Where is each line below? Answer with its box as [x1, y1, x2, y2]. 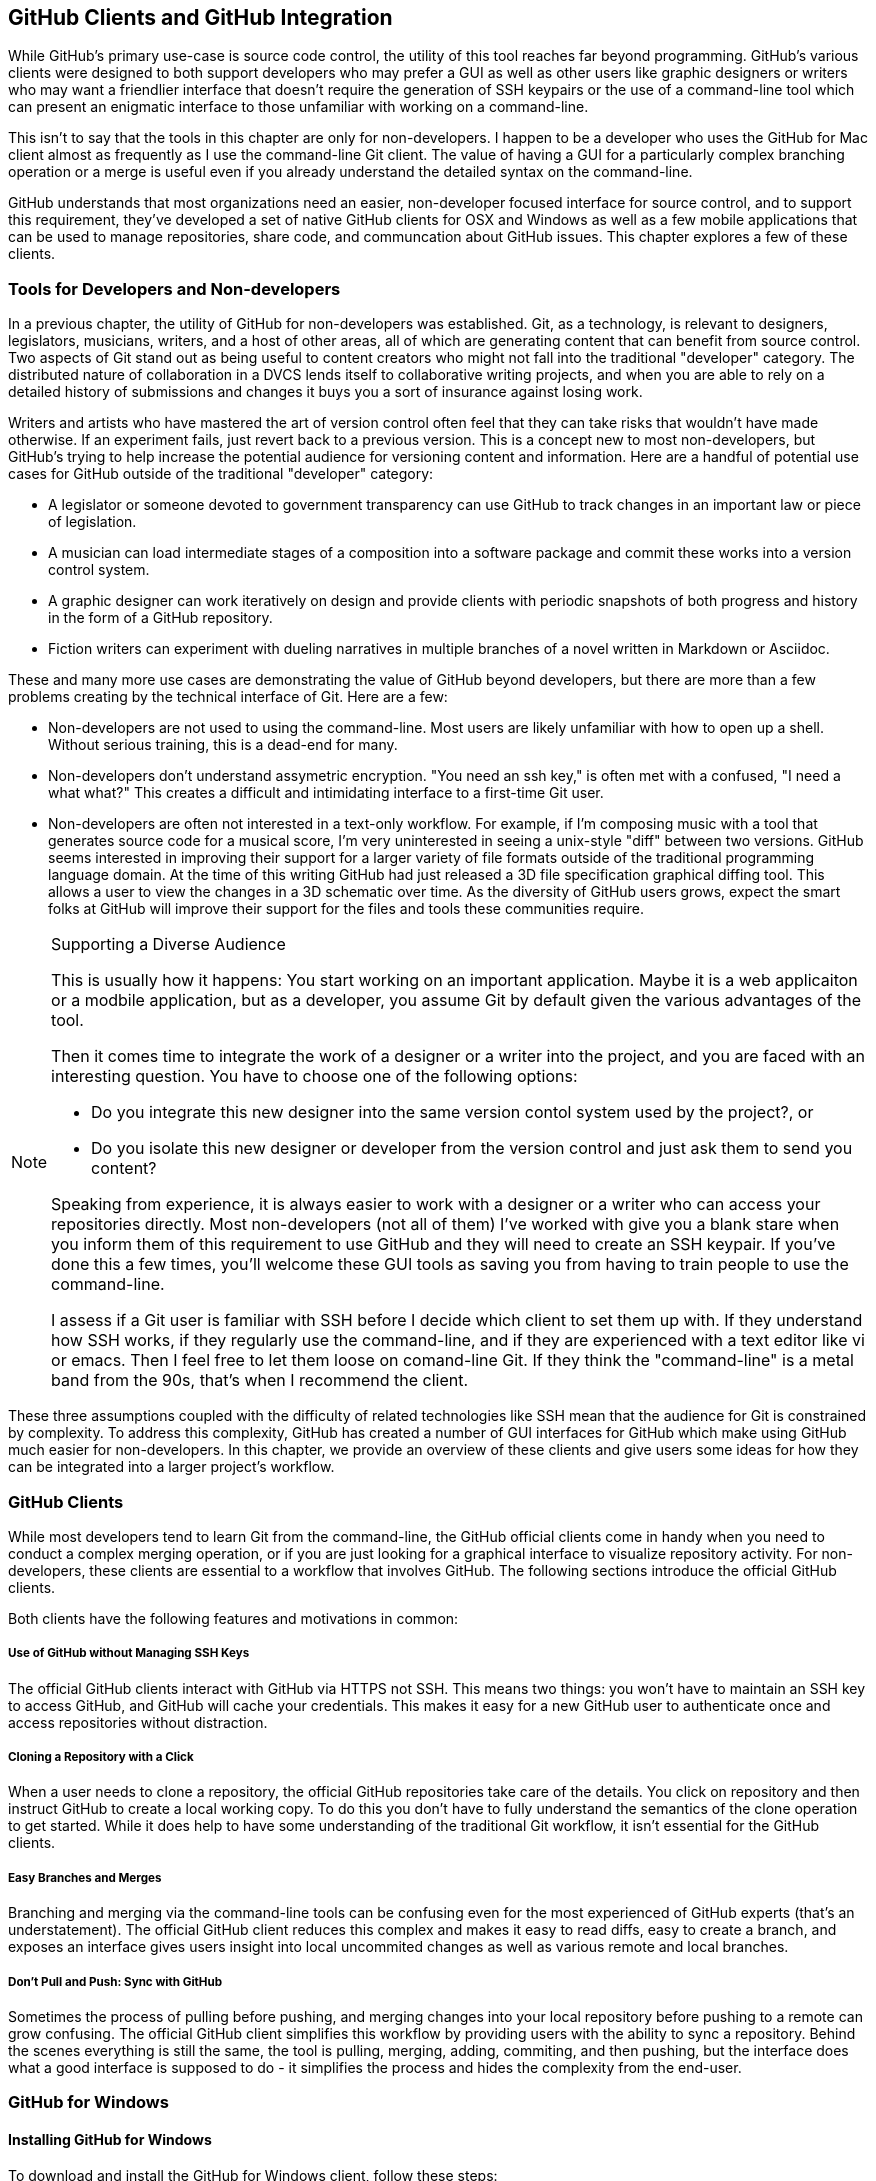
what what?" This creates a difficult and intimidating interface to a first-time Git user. [48, 784, 604, 802]
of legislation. [48, 513, 137, 531]
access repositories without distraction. [8, 1713, 268, 1731]
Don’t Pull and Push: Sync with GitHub [8, 1974, 223, 1989]
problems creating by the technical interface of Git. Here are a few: [8, 688, 448, 706]
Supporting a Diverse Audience [51, 934, 286, 955]
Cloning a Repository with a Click [8, 1750, 194, 1765]
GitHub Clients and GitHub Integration [8, 5, 393, 30]
